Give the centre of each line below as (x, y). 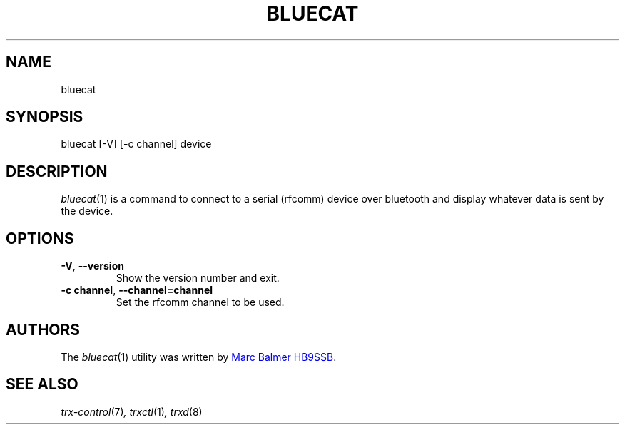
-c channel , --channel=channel (137, 290)
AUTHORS (43, 329)
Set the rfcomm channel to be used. (200, 302)
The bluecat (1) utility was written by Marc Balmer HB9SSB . (199, 357)
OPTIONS (40, 238)
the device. (87, 211)
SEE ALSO (42, 384)
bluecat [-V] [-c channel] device (136, 144)
